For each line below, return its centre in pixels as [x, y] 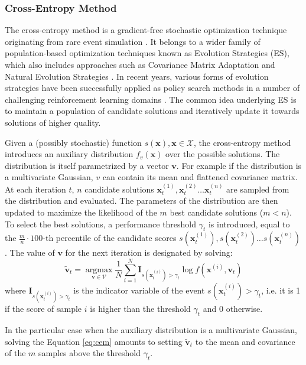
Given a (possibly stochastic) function [73, 142]
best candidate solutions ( [217, 212]
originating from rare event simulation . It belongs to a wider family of [133, 41]
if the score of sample [43, 309]
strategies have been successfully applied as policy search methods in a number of [152, 88]
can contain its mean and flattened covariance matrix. [200, 177]
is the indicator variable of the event [139, 290]
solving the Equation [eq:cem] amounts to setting [94, 341]
